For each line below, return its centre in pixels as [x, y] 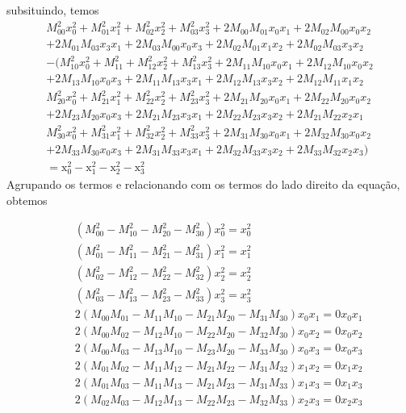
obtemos [27, 200]
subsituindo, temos [53, 10]
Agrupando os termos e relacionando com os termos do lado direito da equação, [203, 184]
